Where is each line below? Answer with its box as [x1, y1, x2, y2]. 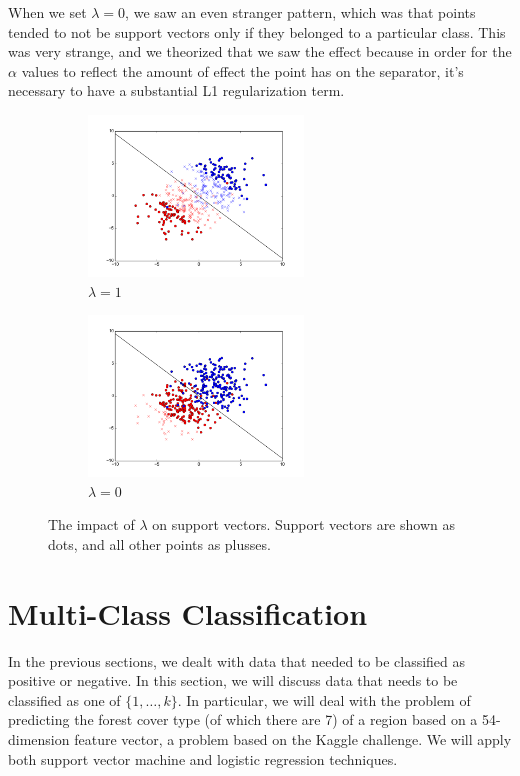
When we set [8, 2, 87, 22]
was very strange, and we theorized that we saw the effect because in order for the [8, 41, 512, 62]
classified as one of [8, 689, 121, 710]
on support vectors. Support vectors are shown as [152, 514, 455, 535]
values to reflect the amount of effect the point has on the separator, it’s [21, 60, 464, 81]
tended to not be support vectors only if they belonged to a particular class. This [8, 21, 506, 42]
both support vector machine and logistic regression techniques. [8, 748, 398, 769]
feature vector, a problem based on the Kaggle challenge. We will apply [74, 729, 512, 750]
